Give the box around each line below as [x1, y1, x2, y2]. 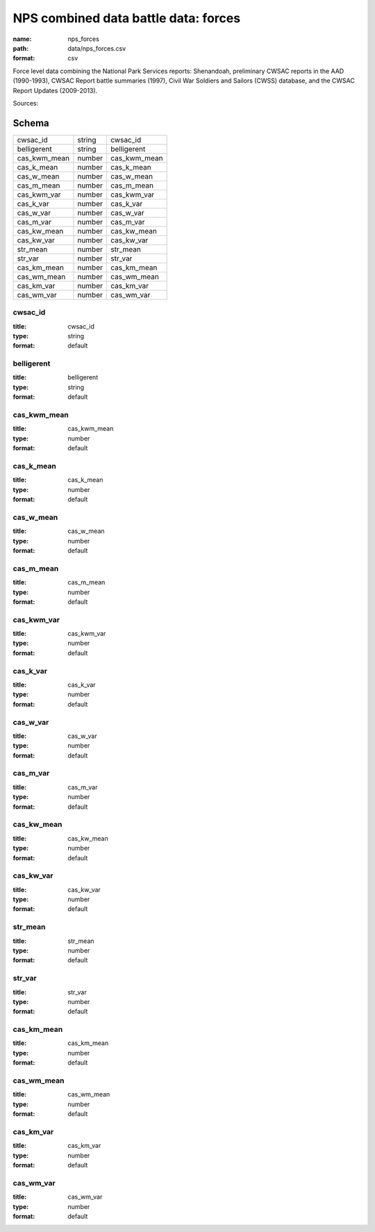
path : [12, 44, 29, 52]
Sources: [12, 99, 39, 107]
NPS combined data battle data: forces [12, 10, 241, 26]
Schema [12, 117, 50, 129]
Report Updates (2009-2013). [12, 86, 98, 95]
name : [12, 35, 32, 43]
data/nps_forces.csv [67, 44, 126, 52]
